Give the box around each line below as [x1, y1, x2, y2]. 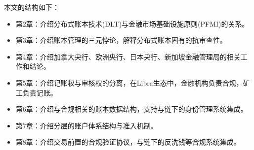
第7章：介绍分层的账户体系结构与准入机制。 [15, 120, 158, 130]
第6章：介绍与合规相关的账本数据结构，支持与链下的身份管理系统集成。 [15, 104, 248, 114]
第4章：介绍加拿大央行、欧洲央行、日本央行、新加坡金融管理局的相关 [15, 51, 241, 61]
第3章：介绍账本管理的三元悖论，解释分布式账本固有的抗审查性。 [15, 35, 227, 45]
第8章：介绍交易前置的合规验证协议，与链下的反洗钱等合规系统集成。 [15, 137, 241, 147]
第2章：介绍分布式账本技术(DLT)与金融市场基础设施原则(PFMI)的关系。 [15, 18, 249, 29]
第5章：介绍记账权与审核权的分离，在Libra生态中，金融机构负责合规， [15, 77, 243, 88]
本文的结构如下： [4, 2, 59, 12]
